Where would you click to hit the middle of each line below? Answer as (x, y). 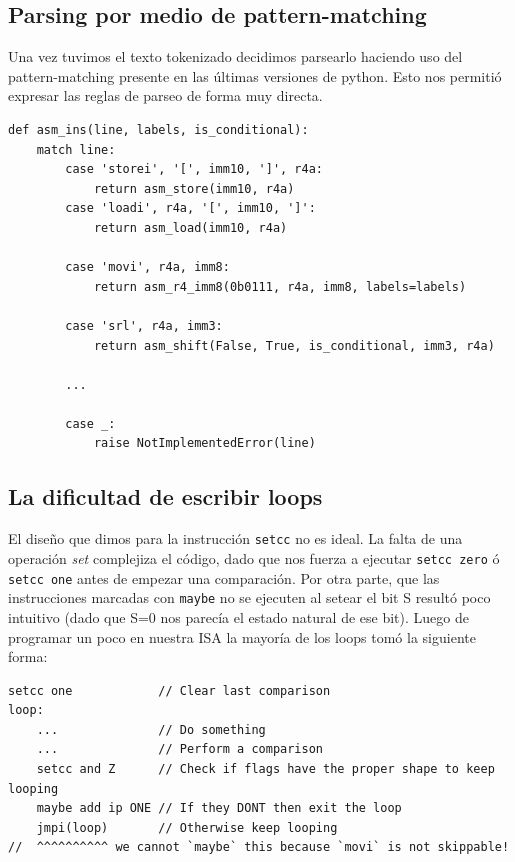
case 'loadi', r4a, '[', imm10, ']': (190, 208)
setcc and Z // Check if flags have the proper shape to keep (265, 769)
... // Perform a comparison (179, 749)
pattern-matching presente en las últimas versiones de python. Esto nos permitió (255, 75)
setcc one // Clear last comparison (169, 690)
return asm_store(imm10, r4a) (194, 188)
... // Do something (151, 729)
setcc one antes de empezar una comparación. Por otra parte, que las (224, 577)
